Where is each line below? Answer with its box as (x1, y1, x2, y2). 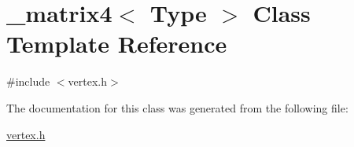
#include (6, 73, 50, 90)
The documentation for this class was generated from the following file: (6, 99, 348, 116)
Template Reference (6, 28, 227, 60)
